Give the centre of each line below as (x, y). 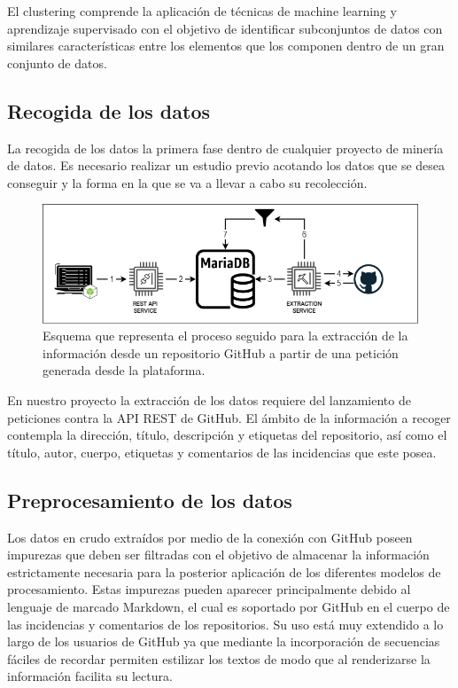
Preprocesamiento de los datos (150, 500)
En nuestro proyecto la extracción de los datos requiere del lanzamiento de (209, 400)
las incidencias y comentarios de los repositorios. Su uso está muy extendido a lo (225, 624)
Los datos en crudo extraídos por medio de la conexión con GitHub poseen (210, 537)
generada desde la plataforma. (124, 370)
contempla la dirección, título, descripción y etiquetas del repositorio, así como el (227, 435)
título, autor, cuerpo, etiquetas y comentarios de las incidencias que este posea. (222, 452)
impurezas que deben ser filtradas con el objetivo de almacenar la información (218, 555)
